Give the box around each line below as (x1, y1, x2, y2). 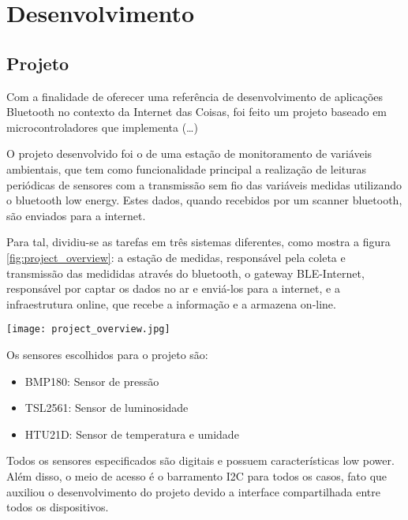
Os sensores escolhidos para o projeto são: (6, 346, 208, 362)
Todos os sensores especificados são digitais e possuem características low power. (6, 452, 395, 469)
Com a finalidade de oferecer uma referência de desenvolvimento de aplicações (6, 88, 384, 104)
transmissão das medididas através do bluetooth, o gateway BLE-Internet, (6, 264, 365, 281)
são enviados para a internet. (6, 207, 146, 223)
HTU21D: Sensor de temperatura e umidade (24, 425, 239, 442)
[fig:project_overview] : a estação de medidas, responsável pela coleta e (6, 249, 346, 265)
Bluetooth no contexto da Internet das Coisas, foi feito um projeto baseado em (6, 103, 387, 120)
